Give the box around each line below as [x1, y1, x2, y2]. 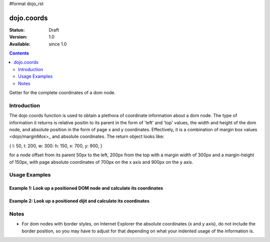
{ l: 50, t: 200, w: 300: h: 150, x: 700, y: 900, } [9, 143, 102, 149]
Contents [9, 50, 29, 56]
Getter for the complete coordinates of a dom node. [9, 90, 116, 96]
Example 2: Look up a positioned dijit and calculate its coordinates [9, 198, 149, 204]
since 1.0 [48, 41, 67, 47]
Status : [9, 27, 25, 33]
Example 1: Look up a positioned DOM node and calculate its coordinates [9, 185, 163, 191]
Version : [9, 34, 27, 40]
